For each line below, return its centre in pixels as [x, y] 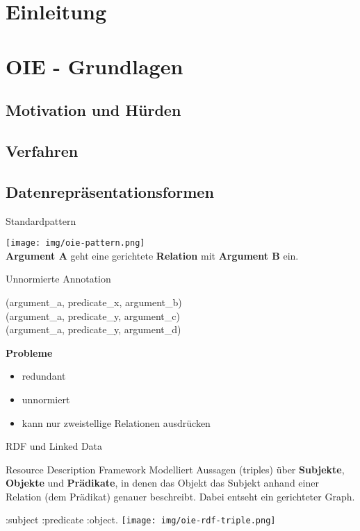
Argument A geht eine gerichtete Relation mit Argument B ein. [152, 255]
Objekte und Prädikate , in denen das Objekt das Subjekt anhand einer [162, 483]
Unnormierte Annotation [58, 279]
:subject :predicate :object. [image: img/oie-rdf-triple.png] [141, 520]
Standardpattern [41, 220]
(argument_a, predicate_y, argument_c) [93, 315]
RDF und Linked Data [54, 446]
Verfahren [42, 150]
